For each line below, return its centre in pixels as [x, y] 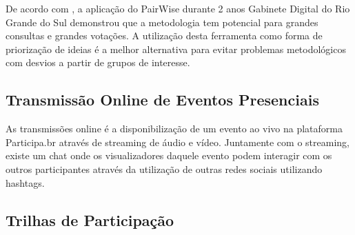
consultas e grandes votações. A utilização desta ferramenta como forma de [164, 35]
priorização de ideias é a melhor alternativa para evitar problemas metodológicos [176, 49]
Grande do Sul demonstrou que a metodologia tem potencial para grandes [162, 22]
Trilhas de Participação [90, 219]
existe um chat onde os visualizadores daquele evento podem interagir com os [169, 155]
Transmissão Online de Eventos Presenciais [162, 100]
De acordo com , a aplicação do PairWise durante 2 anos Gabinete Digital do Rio [178, 8]
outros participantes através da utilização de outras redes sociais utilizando [164, 168]
